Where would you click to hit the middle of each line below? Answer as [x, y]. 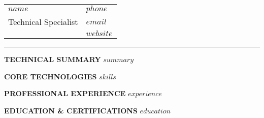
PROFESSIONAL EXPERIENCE [65, 93]
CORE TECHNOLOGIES [51, 76]
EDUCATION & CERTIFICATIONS [71, 110]
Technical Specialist [43, 22]
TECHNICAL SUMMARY [53, 59]
